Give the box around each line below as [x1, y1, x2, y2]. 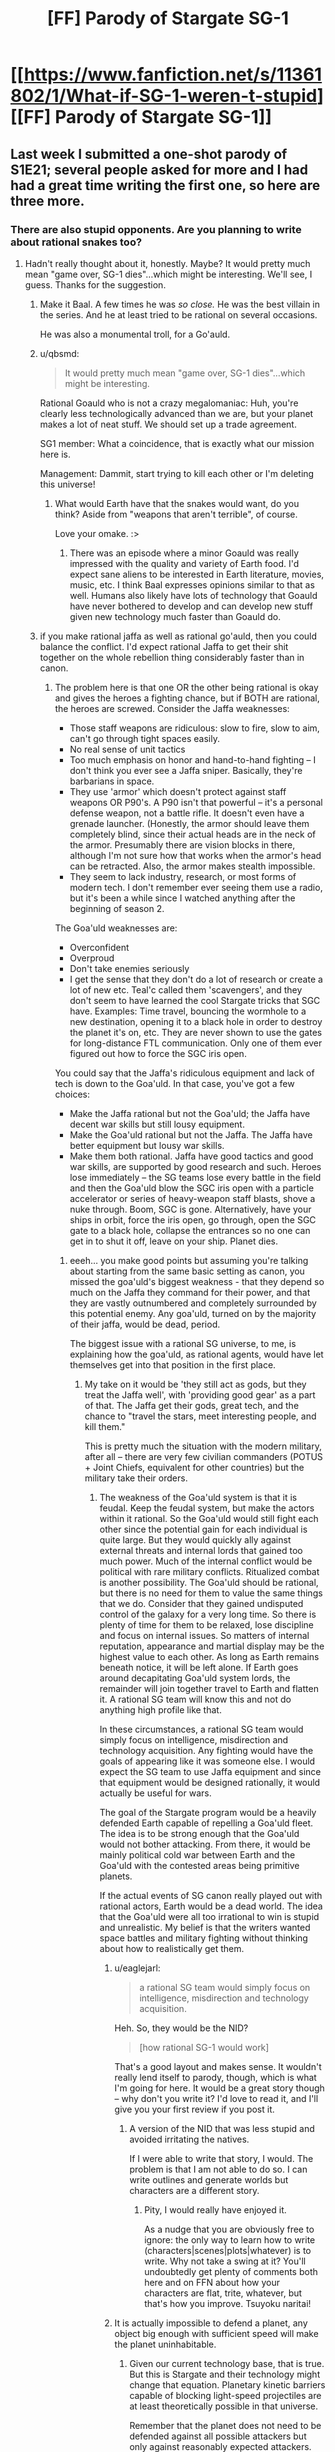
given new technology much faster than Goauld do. [69, 610, 282, 622]
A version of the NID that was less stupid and [129, 2122, 315, 2134]
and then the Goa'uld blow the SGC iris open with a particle [69, 1182, 315, 1194]
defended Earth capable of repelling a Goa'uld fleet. [99, 1817, 314, 1829]
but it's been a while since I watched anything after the [69, 892, 296, 904]
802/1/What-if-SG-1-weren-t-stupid [10, 85, 318, 107]
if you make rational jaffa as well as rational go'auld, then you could [39, 630, 318, 642]
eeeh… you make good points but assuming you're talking [69, 1254, 309, 1266]
